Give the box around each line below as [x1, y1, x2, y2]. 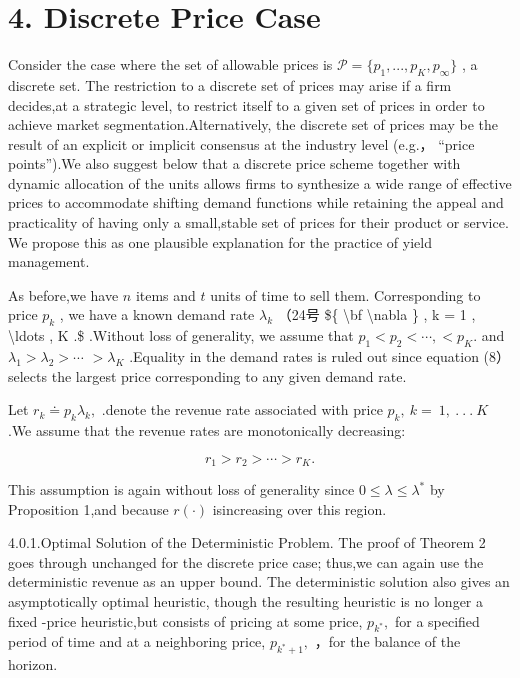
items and [135, 284, 196, 305]
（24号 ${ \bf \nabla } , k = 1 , [277, 304, 476, 325]
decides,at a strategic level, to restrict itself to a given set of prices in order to [8, 94, 485, 115]
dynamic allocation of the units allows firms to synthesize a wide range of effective [8, 172, 512, 193]
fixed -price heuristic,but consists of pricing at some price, [8, 610, 363, 631]
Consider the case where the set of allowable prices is [8, 54, 333, 75]
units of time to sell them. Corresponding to [210, 284, 481, 305]
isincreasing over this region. [212, 498, 387, 519]
